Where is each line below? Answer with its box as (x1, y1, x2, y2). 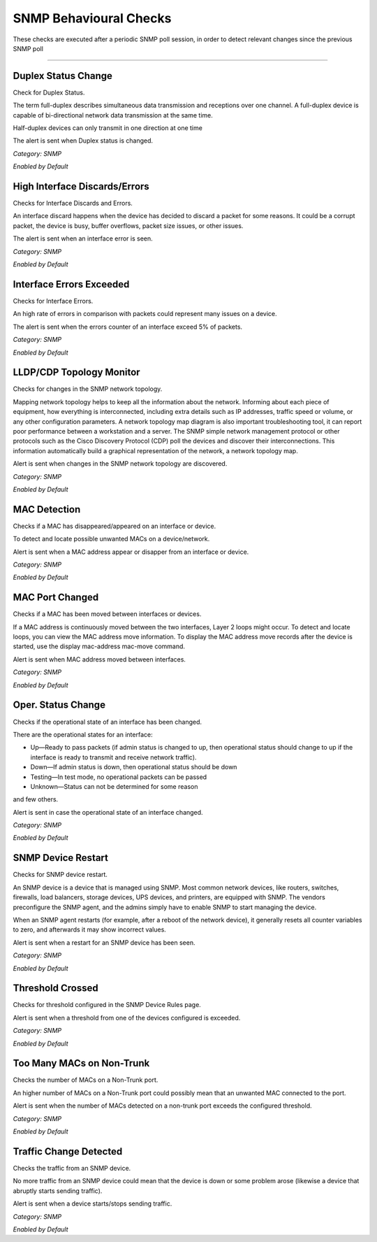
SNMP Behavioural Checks (13, 10, 172, 26)
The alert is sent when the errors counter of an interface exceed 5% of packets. (13, 322, 243, 331)
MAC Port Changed (13, 592, 99, 604)
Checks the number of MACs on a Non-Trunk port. (13, 1076, 158, 1084)
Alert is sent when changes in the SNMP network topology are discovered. (13, 459, 228, 468)
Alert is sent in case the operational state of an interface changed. (13, 808, 203, 816)
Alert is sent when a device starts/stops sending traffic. (13, 1199, 172, 1208)
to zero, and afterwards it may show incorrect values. (13, 925, 167, 934)
